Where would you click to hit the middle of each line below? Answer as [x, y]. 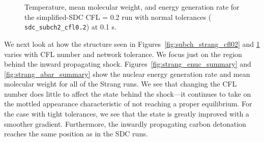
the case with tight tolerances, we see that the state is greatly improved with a [127, 114]
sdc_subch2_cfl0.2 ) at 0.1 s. [70, 27]
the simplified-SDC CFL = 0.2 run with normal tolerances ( [118, 17]
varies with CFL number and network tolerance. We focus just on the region [123, 54]
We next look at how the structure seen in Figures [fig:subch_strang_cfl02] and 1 [132, 44]
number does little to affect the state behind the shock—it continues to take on [128, 93]
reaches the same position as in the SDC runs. [76, 134]
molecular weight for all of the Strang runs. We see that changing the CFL [121, 84]
